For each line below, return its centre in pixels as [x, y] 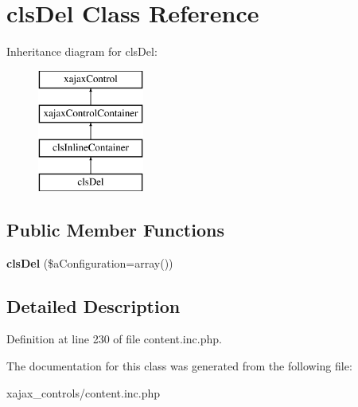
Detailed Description [93, 305]
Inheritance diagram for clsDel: [82, 51]
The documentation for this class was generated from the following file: [179, 366]
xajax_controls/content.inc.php [84, 392]
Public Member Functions [115, 229]
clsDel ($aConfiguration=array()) [90, 262]
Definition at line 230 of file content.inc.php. [114, 339]
